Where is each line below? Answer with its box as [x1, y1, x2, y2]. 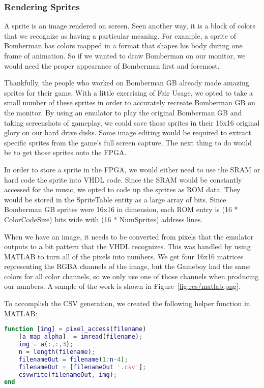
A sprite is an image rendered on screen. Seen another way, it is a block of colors [4, 20, 256, 31]
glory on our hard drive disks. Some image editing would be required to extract [4, 127, 251, 138]
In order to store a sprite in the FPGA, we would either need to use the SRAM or [4, 164, 260, 174]
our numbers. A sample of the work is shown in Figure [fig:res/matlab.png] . [4, 281, 241, 291]
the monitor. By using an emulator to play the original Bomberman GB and [4, 107, 242, 117]
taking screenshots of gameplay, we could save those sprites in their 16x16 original [4, 117, 260, 128]
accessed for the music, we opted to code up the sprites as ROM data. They [4, 184, 241, 195]
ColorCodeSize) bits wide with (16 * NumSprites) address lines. [4, 214, 203, 224]
